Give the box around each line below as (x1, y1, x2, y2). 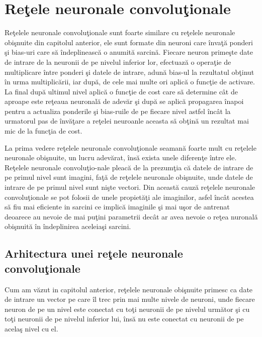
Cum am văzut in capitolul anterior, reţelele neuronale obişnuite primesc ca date (5, 284, 253, 294)
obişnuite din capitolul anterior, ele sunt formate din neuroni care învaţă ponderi (5, 37, 253, 47)
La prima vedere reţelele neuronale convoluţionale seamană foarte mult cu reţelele (5, 142, 256, 153)
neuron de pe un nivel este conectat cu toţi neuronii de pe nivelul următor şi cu (5, 303, 250, 314)
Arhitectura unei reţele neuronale (5, 246, 183, 261)
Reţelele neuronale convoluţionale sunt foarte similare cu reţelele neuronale (5, 27, 235, 38)
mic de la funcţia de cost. (5, 126, 82, 136)
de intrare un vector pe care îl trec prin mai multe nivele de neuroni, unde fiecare (5, 294, 255, 304)
